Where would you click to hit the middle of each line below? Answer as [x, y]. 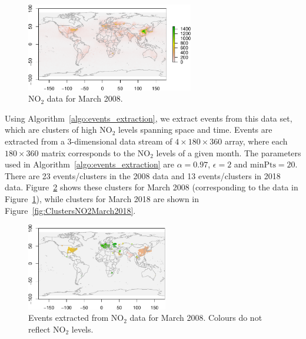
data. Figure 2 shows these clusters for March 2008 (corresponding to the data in [152, 187]
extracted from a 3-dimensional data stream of [89, 141]
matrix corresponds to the [88, 152]
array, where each [256, 141]
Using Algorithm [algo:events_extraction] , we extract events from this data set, [149, 118]
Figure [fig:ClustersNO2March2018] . [70, 210]
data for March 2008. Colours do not [196, 318]
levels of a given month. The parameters [229, 152]
